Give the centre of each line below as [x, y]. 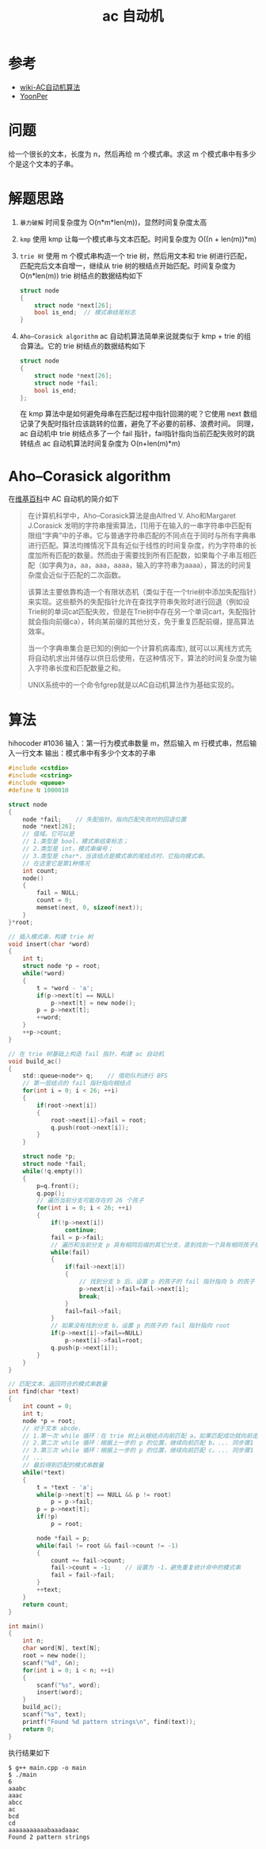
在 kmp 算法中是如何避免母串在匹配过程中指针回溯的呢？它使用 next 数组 [138, 414]
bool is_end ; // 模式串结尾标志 [85, 313]
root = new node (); [55, 1656]
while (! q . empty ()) [53, 1171]
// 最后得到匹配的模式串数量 [63, 1465]
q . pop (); [51, 1193]
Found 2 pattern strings [49, 1837]
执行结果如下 [29, 1752]
